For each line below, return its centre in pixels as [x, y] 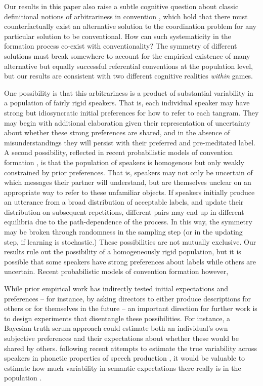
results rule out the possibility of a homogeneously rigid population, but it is [123, 252]
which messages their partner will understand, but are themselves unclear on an [128, 182]
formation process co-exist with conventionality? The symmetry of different [121, 46]
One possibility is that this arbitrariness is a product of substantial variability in [129, 92]
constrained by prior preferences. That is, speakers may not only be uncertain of [128, 172]
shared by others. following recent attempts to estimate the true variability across [130, 348]
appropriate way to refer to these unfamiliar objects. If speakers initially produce [129, 192]
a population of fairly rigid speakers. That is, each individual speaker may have [127, 103]
